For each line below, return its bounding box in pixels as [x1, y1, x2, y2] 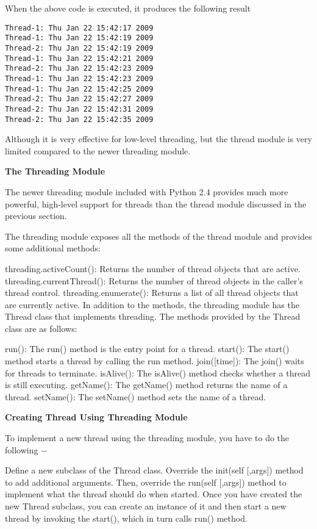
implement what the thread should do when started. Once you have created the [5, 488, 302, 500]
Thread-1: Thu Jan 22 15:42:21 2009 [5, 54, 154, 63]
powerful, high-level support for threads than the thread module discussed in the [5, 197, 307, 210]
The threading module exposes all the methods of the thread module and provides [5, 229, 312, 242]
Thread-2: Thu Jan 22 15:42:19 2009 [5, 43, 154, 52]
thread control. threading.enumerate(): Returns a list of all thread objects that [5, 286, 299, 299]
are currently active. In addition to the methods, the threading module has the [5, 298, 299, 311]
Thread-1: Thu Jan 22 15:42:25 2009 [5, 84, 154, 93]
